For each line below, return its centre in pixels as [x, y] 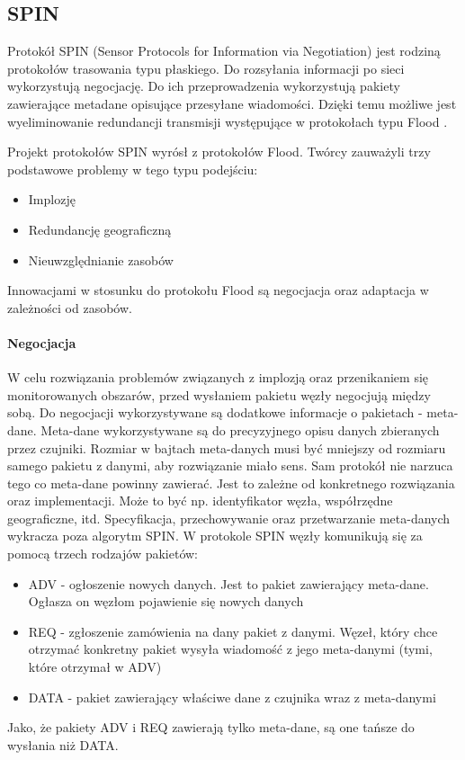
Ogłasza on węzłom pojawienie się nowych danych [166, 601]
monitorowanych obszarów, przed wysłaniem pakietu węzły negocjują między [219, 394]
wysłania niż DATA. [63, 744]
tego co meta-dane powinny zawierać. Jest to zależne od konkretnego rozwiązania [231, 483]
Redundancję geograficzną [100, 229]
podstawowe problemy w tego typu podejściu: [133, 169]
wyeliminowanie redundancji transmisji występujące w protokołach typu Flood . [228, 121]
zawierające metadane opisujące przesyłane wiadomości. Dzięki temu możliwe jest [232, 103]
